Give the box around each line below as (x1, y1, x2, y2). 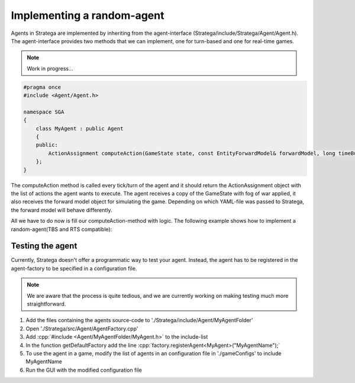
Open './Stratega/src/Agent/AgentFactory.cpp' (25, 325, 138, 332)
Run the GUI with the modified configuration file (25, 366, 142, 374)
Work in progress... (27, 65, 73, 72)
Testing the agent (11, 241, 78, 251)
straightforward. (27, 300, 66, 307)
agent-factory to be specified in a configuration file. (11, 265, 137, 272)
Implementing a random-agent (11, 9, 164, 22)
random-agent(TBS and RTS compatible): (11, 225, 112, 233)
